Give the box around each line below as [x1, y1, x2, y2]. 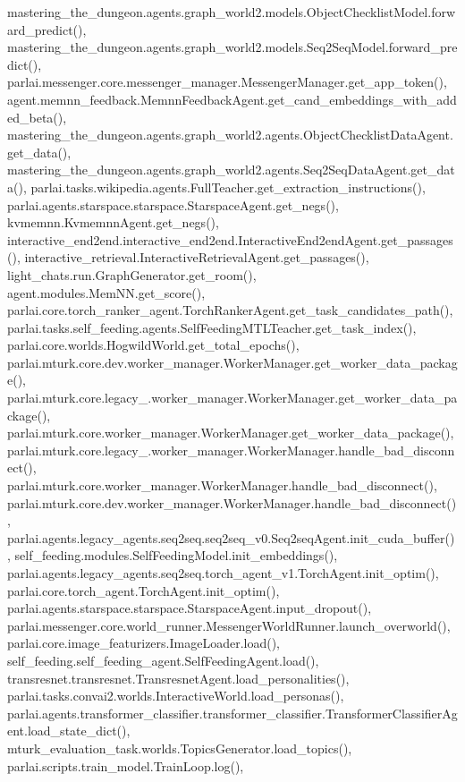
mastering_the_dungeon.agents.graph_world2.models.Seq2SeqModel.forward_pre [7, 38, 458, 56]
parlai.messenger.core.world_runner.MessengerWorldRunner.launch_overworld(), [7, 616, 451, 634]
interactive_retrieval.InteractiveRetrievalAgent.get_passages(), [24, 248, 369, 267]
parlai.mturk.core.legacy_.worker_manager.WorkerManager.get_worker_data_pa [7, 388, 458, 407]
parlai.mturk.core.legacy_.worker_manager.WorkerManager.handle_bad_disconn [7, 440, 455, 459]
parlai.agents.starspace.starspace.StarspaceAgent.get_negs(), [7, 195, 339, 214]
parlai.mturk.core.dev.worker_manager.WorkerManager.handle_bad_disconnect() [7, 493, 457, 512]
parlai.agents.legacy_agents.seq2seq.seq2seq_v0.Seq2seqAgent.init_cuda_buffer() [7, 528, 455, 547]
